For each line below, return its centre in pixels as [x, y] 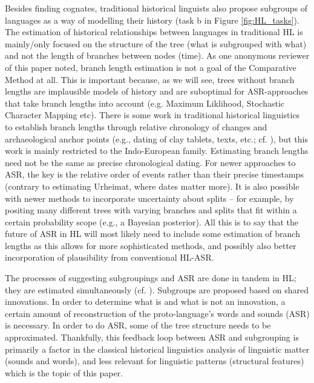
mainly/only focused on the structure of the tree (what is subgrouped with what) [156, 43]
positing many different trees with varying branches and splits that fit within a [151, 210]
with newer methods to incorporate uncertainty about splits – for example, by [149, 198]
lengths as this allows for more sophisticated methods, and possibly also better [151, 245]
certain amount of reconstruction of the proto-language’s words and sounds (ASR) [157, 313]
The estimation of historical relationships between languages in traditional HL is [154, 32]
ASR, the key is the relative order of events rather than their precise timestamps [154, 174]
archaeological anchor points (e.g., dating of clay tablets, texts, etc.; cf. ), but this [156, 138]
